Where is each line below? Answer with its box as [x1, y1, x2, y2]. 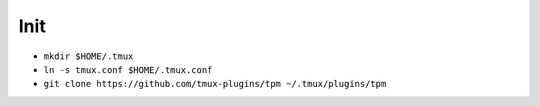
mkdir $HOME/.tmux [43, 50, 134, 62]
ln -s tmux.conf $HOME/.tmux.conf [43, 64, 213, 75]
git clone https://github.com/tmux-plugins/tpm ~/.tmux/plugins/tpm [43, 78, 387, 90]
